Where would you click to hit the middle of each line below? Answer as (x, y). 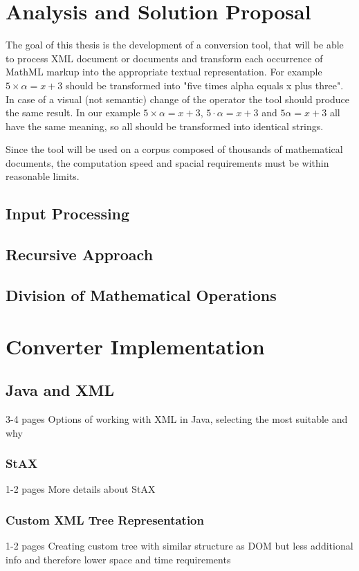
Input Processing (68, 214)
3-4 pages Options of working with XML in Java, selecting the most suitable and (177, 418)
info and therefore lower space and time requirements (118, 559)
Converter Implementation (135, 346)
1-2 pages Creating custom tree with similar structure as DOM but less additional (179, 546)
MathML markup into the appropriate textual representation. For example (164, 72)
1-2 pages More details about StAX (81, 489)
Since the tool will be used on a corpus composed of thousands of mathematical (174, 149)
